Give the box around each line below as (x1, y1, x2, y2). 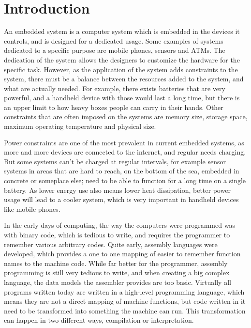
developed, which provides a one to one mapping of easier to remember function (4, 249, 241, 259)
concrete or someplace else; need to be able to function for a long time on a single (4, 175, 246, 186)
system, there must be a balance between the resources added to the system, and (4, 74, 244, 84)
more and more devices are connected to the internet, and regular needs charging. (4, 147, 246, 157)
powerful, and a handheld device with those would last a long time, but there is (4, 93, 240, 103)
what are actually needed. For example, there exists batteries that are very (4, 83, 225, 93)
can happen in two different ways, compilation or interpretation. (4, 315, 194, 325)
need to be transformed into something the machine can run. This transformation (4, 305, 246, 315)
